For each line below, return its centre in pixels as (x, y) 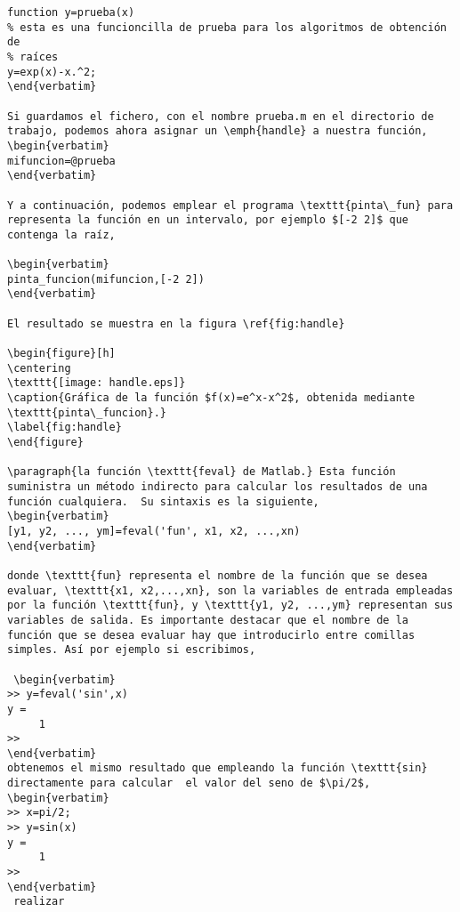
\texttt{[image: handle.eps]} (97, 383)
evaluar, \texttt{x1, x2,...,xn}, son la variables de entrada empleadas (230, 590)
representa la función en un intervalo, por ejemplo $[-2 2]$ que (208, 220)
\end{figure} (45, 443)
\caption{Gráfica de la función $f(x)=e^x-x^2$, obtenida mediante (211, 398)
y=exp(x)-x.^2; (52, 72)
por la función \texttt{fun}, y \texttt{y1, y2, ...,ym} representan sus (230, 605)
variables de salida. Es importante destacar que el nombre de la (208, 620)
